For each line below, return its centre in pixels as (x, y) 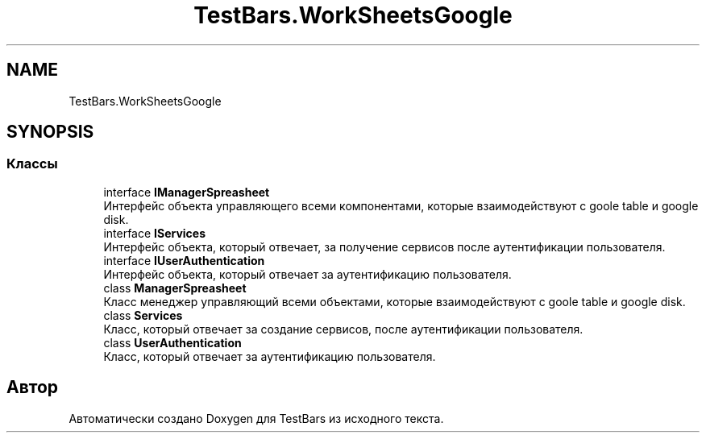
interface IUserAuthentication (184, 260)
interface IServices (155, 233)
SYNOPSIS (50, 132)
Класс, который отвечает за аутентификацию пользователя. (270, 356)
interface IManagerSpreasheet (187, 192)
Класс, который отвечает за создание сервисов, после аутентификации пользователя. (343, 329)
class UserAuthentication (172, 342)
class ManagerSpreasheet (175, 288)
